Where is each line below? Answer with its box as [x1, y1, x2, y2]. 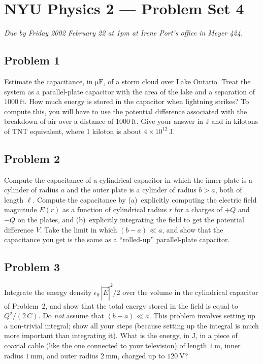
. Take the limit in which [40, 224, 117, 235]
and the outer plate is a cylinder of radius [67, 184, 196, 195]
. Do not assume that [38, 310, 104, 321]
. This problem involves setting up [149, 310, 255, 321]
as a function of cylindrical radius [62, 204, 167, 215]
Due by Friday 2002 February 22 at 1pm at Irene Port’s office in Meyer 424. [4, 27, 243, 38]
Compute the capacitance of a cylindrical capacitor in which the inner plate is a [4, 174, 253, 185]
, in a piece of [195, 330, 238, 341]
